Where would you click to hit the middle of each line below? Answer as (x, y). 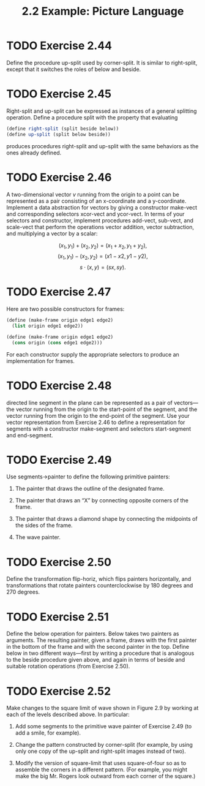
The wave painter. (38, 537)
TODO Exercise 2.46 (59, 177)
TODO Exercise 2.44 (59, 46)
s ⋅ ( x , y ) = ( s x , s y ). (103, 267)
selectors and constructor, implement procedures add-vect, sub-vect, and (100, 220)
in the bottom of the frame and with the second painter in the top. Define (98, 647)
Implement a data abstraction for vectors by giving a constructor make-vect (102, 207)
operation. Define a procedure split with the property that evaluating (92, 117)
